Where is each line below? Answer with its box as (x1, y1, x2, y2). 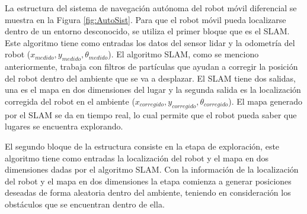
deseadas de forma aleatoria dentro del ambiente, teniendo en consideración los (5, 186, 291, 199)
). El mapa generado (228, 95, 302, 107)
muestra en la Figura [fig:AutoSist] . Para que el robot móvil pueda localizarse (5, 13, 286, 25)
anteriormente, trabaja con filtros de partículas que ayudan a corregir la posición (5, 60, 298, 73)
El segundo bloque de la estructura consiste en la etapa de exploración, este (5, 140, 280, 152)
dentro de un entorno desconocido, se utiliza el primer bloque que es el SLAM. (5, 25, 290, 37)
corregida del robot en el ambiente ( (5, 95, 135, 107)
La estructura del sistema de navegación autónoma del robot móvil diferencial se (5, 2, 297, 14)
